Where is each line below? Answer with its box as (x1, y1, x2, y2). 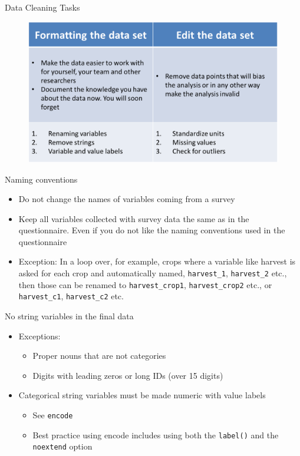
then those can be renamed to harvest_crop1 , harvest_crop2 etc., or (18, 278, 272, 290)
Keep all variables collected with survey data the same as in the (18, 212, 249, 224)
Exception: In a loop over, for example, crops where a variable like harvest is (18, 255, 296, 267)
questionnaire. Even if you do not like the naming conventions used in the (18, 224, 285, 236)
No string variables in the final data (5, 310, 134, 322)
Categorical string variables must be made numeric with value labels (18, 389, 266, 401)
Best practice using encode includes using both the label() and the (32, 428, 279, 441)
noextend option (32, 440, 93, 452)
